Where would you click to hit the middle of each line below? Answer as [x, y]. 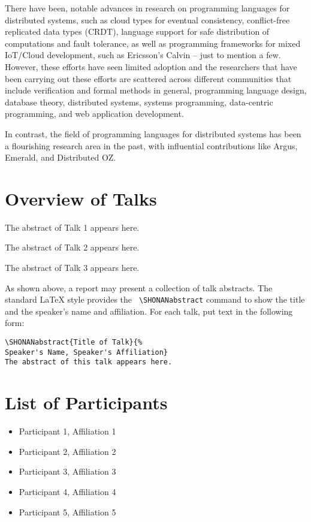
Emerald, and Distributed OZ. [61, 157]
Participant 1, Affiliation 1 [67, 431]
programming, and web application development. [94, 114]
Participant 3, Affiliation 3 [67, 471]
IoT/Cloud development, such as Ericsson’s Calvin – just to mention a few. [143, 55]
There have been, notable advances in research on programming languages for [147, 8]
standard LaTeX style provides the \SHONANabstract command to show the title [155, 299]
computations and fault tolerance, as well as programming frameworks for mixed [153, 43]
